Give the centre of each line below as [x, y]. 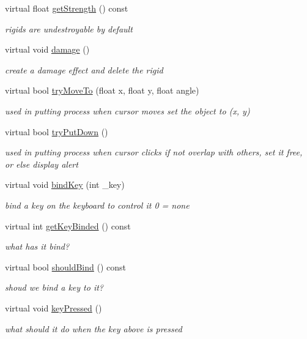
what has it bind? [37, 246]
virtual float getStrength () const [67, 8]
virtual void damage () [47, 49]
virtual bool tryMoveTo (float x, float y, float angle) [102, 90]
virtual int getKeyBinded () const [68, 225]
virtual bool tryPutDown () [57, 131]
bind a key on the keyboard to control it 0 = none [97, 205]
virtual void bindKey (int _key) [65, 184]
